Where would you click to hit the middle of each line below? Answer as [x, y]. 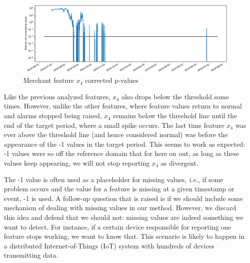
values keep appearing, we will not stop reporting [77, 163]
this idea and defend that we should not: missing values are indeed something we [124, 217]
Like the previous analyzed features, [57, 96]
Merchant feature [49, 80]
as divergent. [179, 163]
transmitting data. [31, 255]
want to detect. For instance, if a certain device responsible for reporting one [118, 226]
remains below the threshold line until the [175, 116]
